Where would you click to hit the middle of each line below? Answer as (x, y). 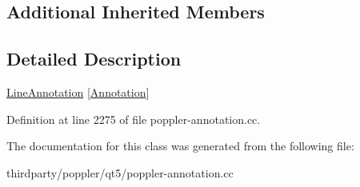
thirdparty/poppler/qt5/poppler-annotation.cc (120, 172)
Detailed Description (94, 59)
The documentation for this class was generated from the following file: (180, 146)
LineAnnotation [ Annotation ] (78, 92)
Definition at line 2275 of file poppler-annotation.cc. (134, 119)
